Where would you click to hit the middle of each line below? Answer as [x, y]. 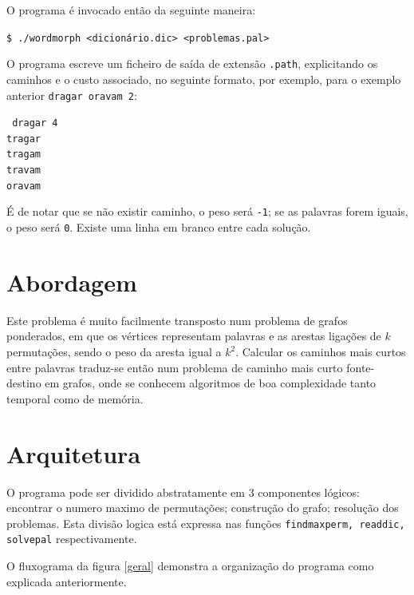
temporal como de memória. [75, 398]
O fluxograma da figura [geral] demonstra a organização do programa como [190, 566]
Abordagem [72, 282]
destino [24, 383]
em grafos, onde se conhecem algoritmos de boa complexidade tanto [211, 383]
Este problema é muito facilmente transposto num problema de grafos [177, 320]
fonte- [361, 367]
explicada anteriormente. [67, 581]
